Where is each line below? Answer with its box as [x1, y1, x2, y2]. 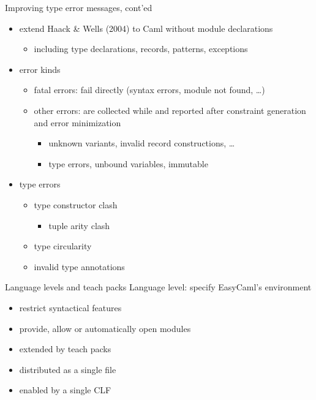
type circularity [34, 240, 92, 252]
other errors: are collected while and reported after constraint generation [34, 104, 306, 116]
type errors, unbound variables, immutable [48, 157, 208, 170]
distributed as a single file [19, 363, 116, 375]
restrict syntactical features [19, 301, 122, 314]
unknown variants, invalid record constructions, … [48, 137, 235, 149]
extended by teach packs [19, 342, 111, 355]
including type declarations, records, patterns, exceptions [34, 42, 248, 55]
